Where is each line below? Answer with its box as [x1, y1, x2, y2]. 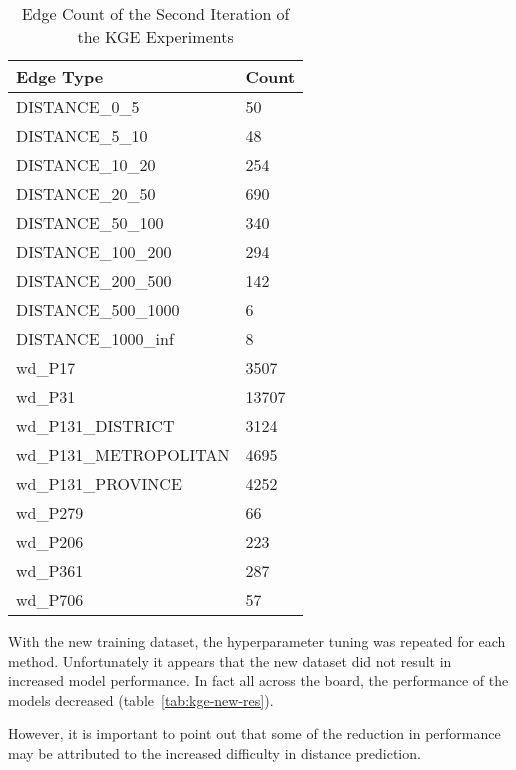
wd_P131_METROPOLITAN [16, 443, 230, 466]
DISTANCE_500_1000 [16, 298, 180, 321]
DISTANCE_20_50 [16, 182, 156, 205]
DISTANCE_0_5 [16, 95, 140, 118]
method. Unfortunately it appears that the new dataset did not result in [8, 650, 452, 671]
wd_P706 [16, 588, 84, 611]
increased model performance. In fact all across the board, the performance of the [8, 670, 509, 691]
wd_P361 [16, 559, 84, 582]
